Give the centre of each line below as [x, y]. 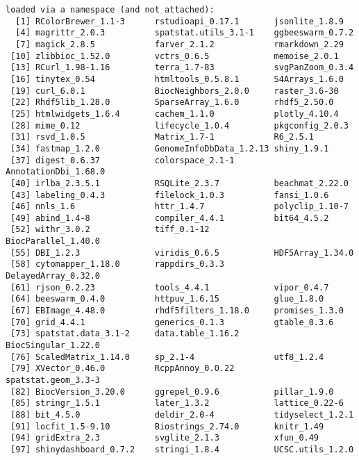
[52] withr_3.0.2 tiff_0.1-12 [110, 230]
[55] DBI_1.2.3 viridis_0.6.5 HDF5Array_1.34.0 [182, 253]
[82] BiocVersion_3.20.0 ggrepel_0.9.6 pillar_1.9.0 [172, 392]
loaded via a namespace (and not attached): [110, 10]
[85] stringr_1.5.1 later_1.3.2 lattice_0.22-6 [177, 403]
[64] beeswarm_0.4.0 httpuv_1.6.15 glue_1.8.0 [167, 299]
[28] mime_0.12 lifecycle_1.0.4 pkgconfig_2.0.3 [179, 125]
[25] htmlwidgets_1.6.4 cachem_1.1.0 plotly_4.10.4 [175, 114]
